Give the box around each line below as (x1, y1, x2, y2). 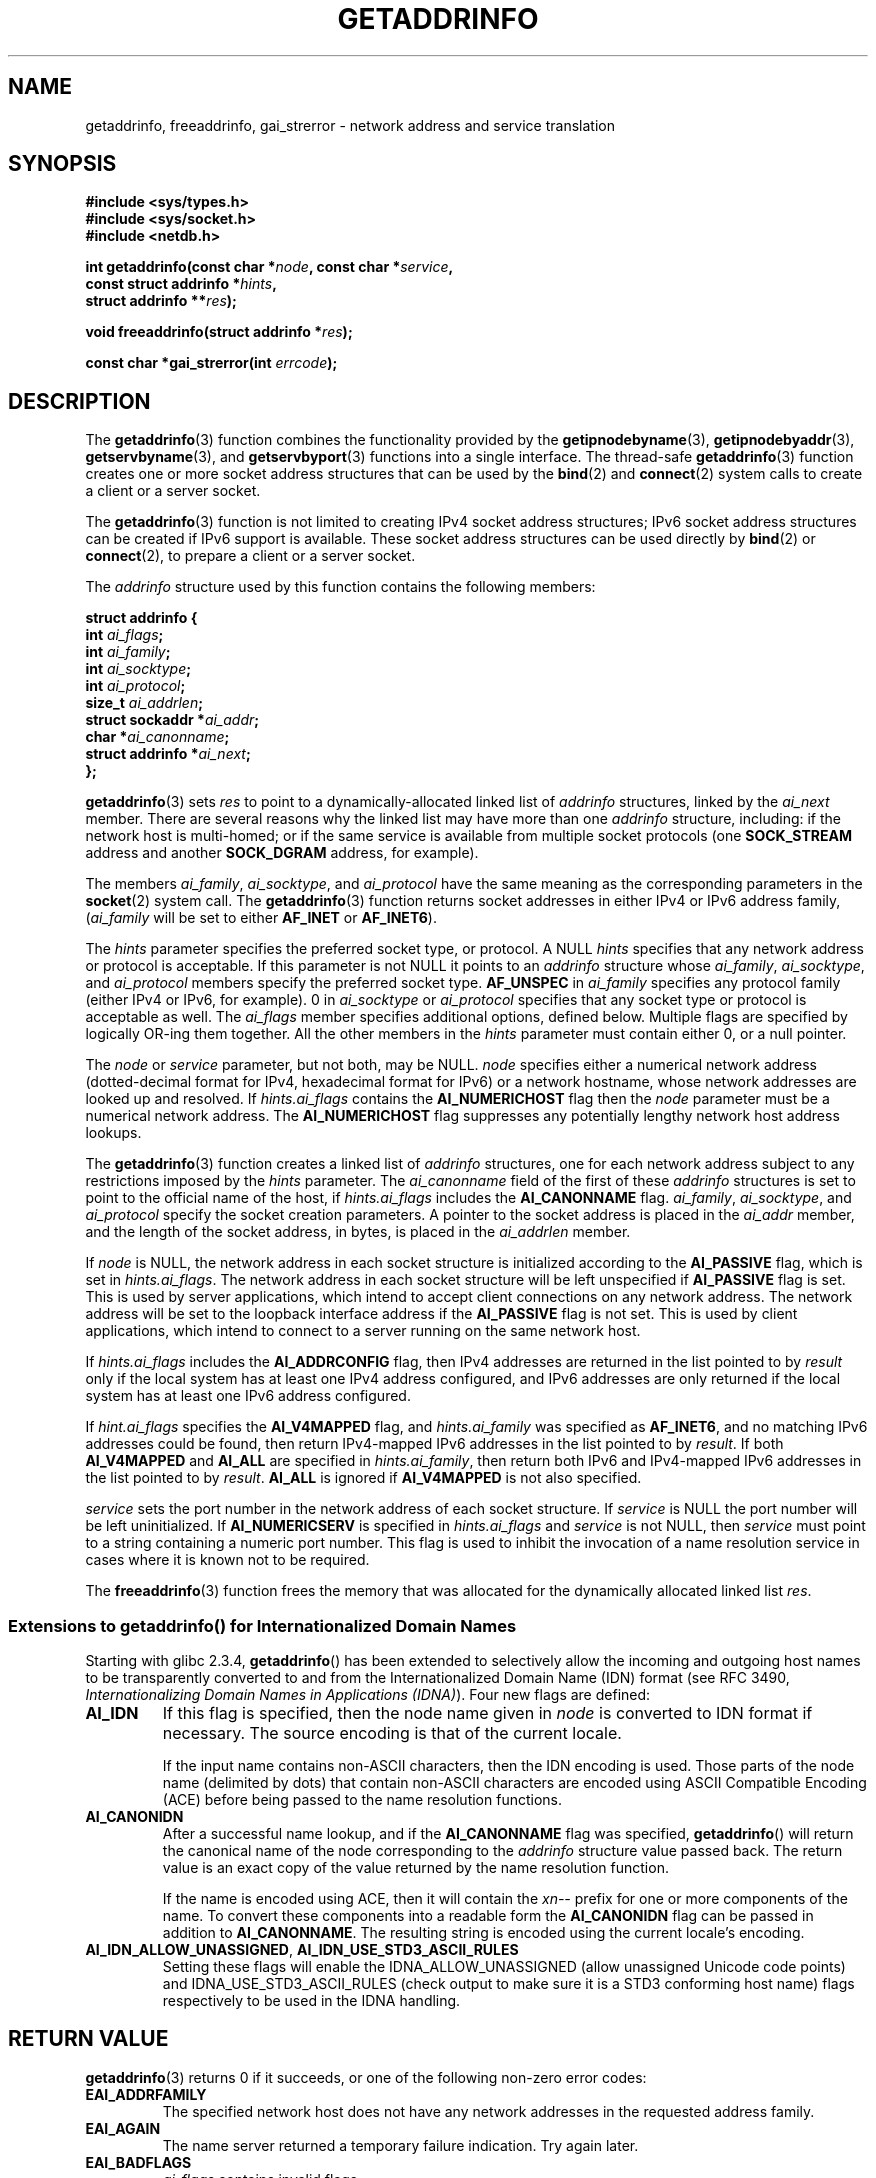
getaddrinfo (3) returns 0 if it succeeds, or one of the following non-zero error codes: (85, 2068, 647, 2086)
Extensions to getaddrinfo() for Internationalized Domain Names (8, 1615, 517, 1636)
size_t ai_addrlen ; (85, 694, 204, 712)
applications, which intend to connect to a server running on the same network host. (85, 1322, 641, 1340)
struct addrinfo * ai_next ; (85, 745, 251, 763)
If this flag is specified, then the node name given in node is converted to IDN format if (162, 1703, 813, 1724)
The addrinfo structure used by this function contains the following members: (85, 578, 596, 596)
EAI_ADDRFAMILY (85, 2085, 207, 2103)
